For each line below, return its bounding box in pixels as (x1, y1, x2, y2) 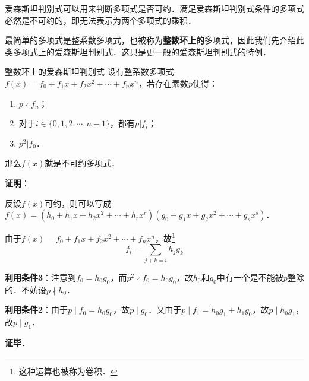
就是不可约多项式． (45, 157, 120, 169)
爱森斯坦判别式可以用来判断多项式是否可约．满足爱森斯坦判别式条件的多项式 (5, 2, 304, 14)
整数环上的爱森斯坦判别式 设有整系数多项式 (5, 65, 174, 78)
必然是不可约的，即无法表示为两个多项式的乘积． (5, 14, 196, 26)
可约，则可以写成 (45, 196, 112, 209)
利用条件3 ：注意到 (5, 271, 77, 283)
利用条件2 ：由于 (5, 303, 68, 316)
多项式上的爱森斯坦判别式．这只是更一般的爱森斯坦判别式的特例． (12, 45, 271, 58)
